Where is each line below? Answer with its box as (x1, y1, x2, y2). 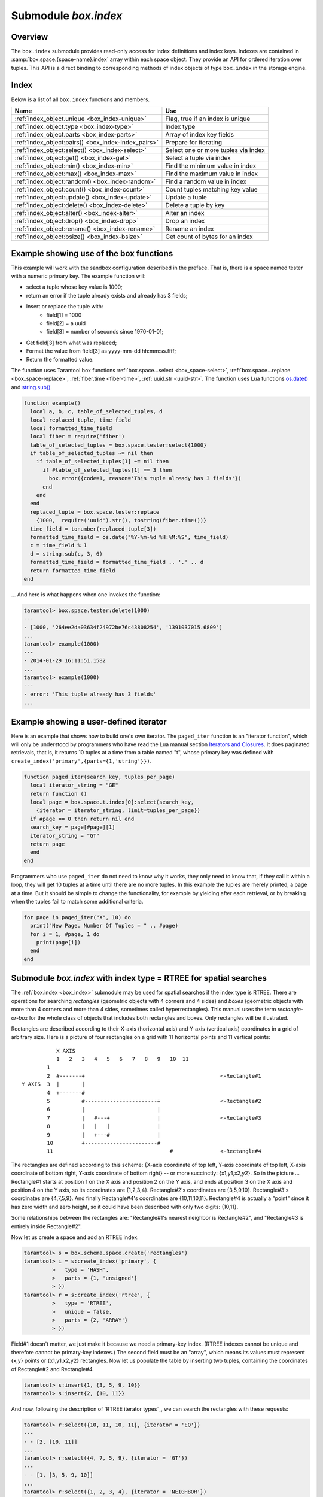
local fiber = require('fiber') (30, 433, 125, 440)
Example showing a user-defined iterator (11, 716, 167, 727)
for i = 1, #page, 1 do (30, 931, 100, 937)
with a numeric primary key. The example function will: (11, 272, 146, 280)
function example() (23, 399, 81, 407)
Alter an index (165, 209, 205, 217)
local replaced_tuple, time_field (30, 416, 132, 423)
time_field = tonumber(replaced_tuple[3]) (30, 525, 157, 532)
